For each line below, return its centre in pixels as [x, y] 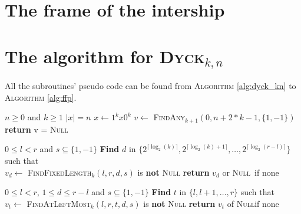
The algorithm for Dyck [105, 56]
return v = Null [37, 129]
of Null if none [253, 203]
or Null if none [251, 172]
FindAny [169, 117]
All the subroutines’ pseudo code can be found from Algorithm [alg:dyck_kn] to [150, 86]
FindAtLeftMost [59, 203]
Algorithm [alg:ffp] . [41, 97]
